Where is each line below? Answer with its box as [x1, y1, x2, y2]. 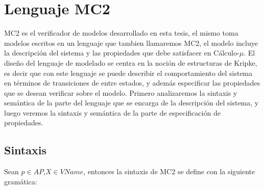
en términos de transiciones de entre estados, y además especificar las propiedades [4, 77, 260, 88]
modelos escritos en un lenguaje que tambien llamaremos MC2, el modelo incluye [4, 37, 258, 48]
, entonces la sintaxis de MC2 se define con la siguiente [83, 166, 255, 177]
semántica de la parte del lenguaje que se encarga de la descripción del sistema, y [4, 97, 259, 108]
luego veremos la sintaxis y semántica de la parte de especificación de [4, 107, 221, 118]
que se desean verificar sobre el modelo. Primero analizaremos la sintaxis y [4, 87, 237, 98]
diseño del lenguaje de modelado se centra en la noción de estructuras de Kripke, [4, 57, 257, 68]
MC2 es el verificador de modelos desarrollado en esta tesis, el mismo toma [4, 28, 238, 38]
